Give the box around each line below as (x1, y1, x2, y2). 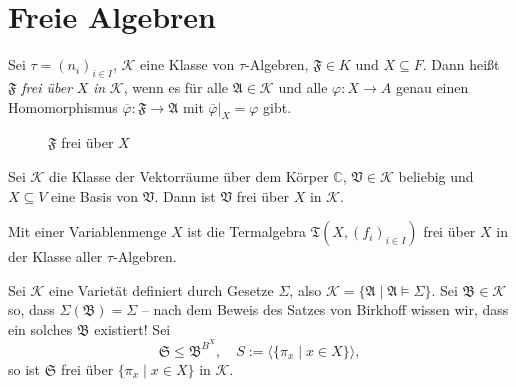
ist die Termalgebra (187, 221, 307, 242)
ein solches (8, 318, 73, 339)
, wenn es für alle (123, 76, 229, 97)
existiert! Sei (94, 318, 171, 339)
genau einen (395, 76, 469, 97)
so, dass (8, 299, 55, 320)
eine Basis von (51, 185, 139, 206)
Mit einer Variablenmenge (8, 221, 167, 242)
